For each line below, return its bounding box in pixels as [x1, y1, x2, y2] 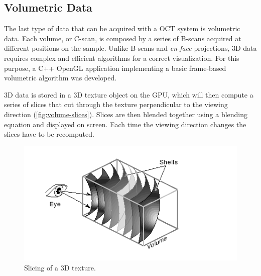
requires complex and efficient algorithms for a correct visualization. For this [4, 52, 239, 63]
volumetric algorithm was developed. [4, 72, 117, 83]
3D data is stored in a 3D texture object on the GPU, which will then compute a [4, 89, 253, 100]
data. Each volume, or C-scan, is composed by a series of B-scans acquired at [4, 33, 241, 43]
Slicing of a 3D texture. [24, 262, 96, 272]
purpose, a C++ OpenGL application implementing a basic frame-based [4, 62, 226, 73]
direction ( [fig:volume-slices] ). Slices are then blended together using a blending [4, 109, 248, 119]
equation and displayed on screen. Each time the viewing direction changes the [4, 119, 246, 129]
